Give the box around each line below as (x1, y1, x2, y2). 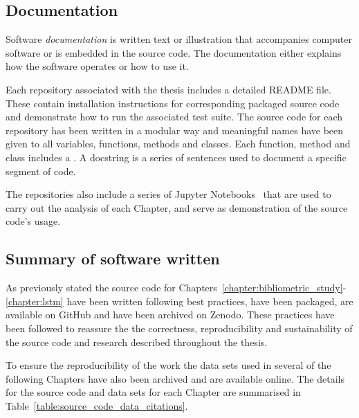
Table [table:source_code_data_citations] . (6, 398, 188, 412)
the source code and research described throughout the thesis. (6, 334, 268, 349)
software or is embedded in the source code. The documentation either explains (6, 45, 342, 60)
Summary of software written (6, 248, 220, 269)
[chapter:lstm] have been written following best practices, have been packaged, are (6, 293, 353, 308)
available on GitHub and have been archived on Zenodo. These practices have (6, 307, 335, 322)
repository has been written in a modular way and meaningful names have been (6, 122, 344, 137)
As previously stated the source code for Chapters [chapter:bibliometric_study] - (6, 280, 347, 295)
